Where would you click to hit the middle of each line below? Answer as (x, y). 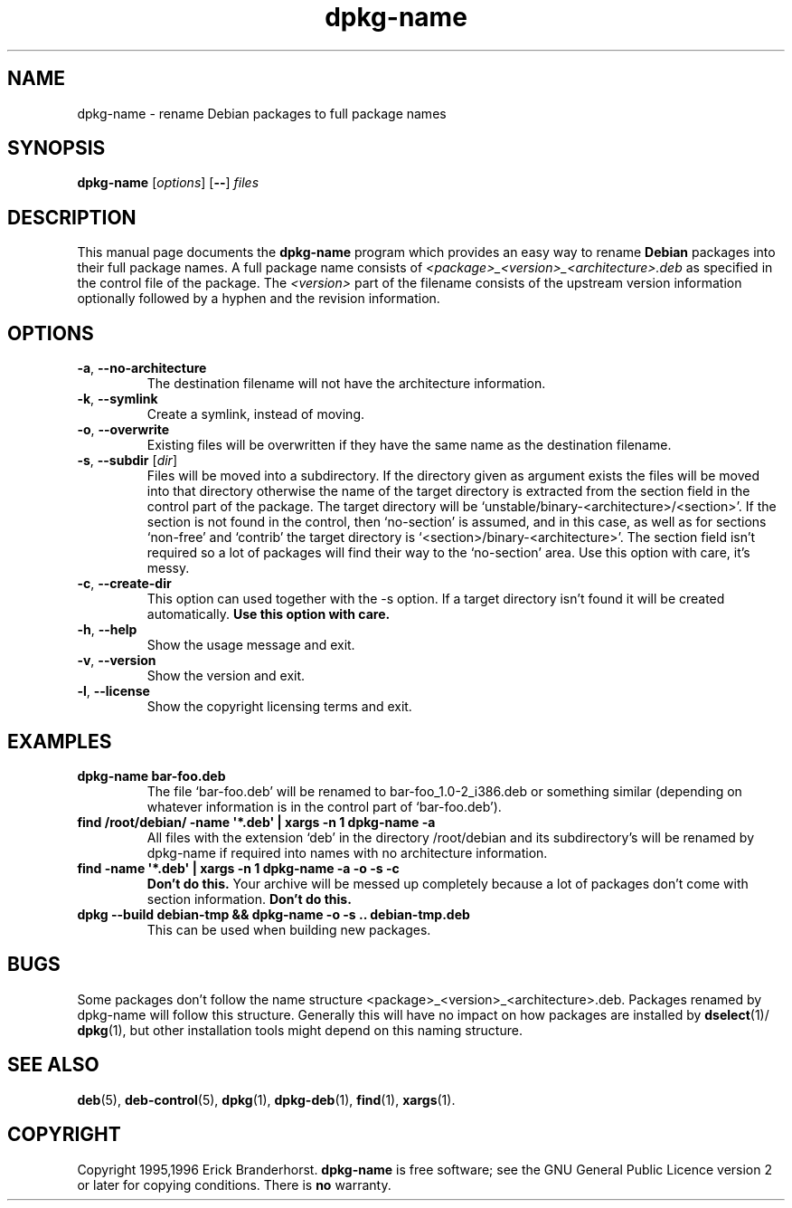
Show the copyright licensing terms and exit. (279, 707)
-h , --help (107, 630)
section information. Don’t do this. (249, 899)
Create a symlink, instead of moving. (256, 414)
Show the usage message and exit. (251, 645)
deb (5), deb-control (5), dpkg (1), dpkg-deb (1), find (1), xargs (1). (266, 1099)
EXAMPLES (60, 741)
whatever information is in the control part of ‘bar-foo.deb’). (324, 806)
